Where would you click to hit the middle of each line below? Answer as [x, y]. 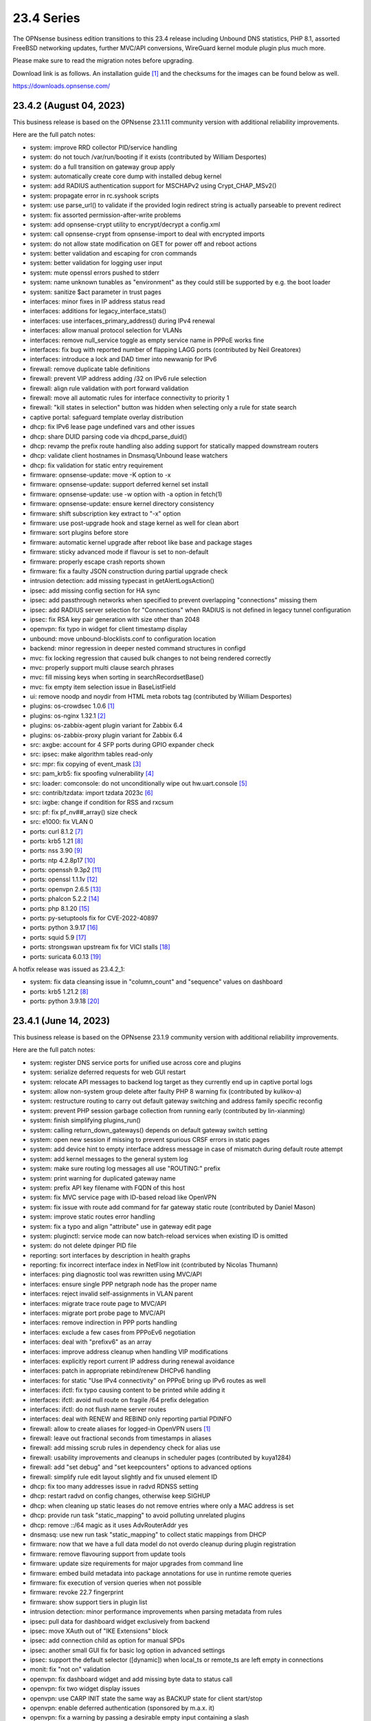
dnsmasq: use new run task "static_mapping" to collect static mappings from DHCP [148, 1534]
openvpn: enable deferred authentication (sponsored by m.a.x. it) [122, 1708]
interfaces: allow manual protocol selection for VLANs [106, 330]
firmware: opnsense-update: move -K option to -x [100, 475]
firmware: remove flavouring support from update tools [108, 1554]
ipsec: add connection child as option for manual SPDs [108, 1640]
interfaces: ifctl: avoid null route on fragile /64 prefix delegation [119, 1400]
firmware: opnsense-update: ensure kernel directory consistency [122, 504]
